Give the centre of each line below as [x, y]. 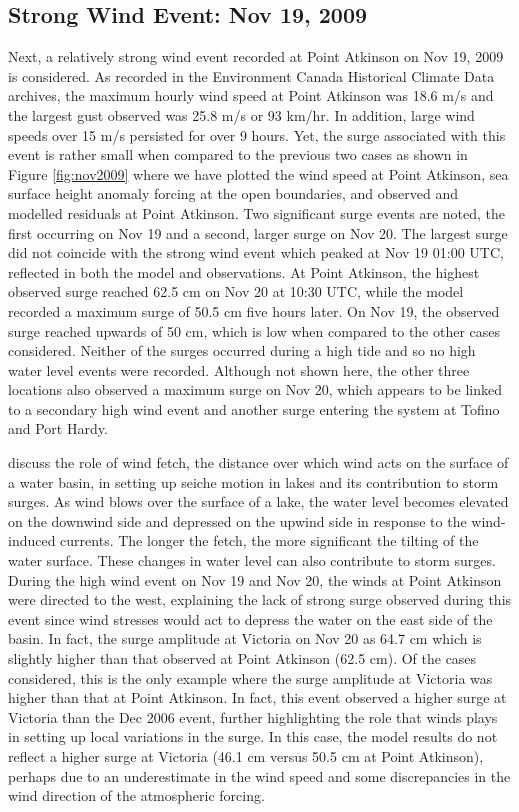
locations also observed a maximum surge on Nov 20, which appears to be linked [255, 389]
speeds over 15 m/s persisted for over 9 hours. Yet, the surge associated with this [257, 134]
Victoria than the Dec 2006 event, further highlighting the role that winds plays [253, 716]
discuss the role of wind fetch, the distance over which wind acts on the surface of [258, 462]
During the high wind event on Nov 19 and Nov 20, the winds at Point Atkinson [255, 579]
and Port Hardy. [58, 428]
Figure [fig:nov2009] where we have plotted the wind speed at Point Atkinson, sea [258, 173]
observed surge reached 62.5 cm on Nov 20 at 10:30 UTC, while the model [236, 291]
